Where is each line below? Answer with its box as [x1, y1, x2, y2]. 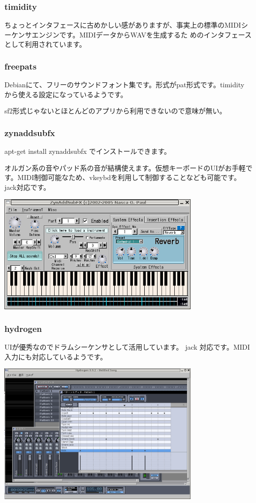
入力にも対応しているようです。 [4, 351, 107, 361]
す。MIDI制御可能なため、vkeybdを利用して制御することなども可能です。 [4, 172, 241, 182]
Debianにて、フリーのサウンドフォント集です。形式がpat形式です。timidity [4, 79, 245, 90]
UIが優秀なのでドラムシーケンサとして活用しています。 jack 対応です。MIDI [4, 342, 250, 352]
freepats [4, 60, 37, 72]
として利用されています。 [4, 39, 86, 49]
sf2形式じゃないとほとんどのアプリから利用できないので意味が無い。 [4, 106, 226, 116]
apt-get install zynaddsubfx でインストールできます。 [4, 146, 171, 156]
